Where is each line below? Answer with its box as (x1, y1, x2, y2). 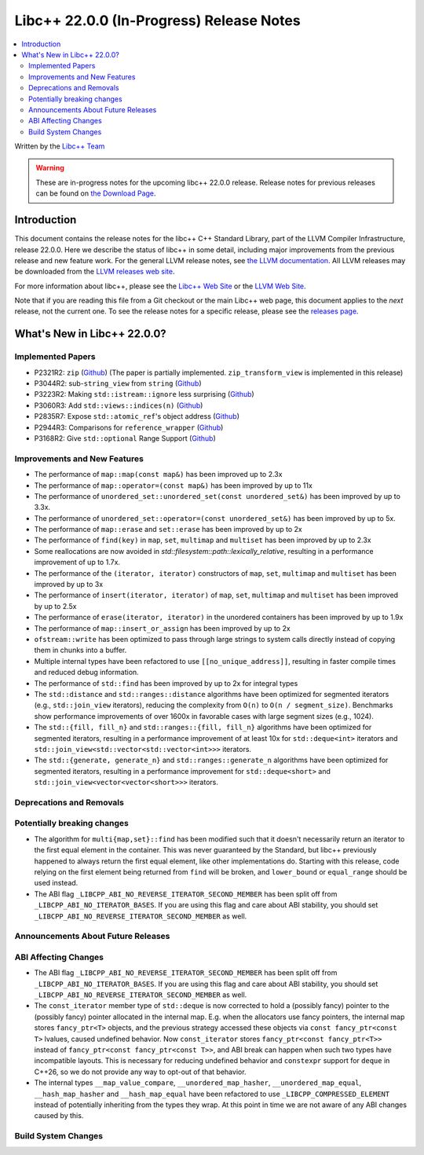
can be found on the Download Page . (35, 189, 156, 198)
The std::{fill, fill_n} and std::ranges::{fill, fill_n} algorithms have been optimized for (34, 723, 372, 732)
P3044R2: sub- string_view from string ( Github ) (34, 379, 202, 388)
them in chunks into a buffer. (34, 645, 127, 655)
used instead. (34, 878, 79, 888)
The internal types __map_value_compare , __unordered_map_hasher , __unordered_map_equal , (34, 1078, 362, 1087)
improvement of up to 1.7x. (34, 558, 121, 567)
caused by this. (34, 1111, 84, 1120)
